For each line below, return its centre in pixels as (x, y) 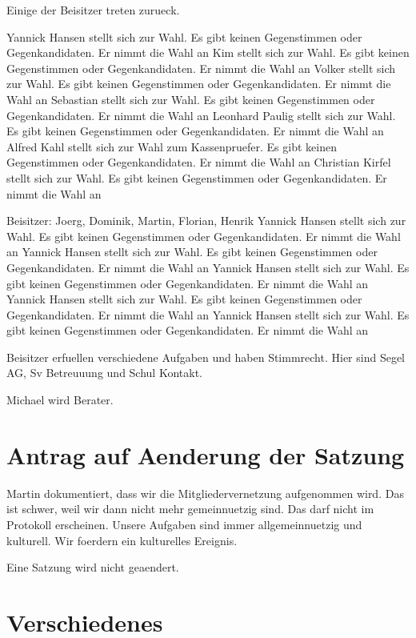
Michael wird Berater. (60, 400)
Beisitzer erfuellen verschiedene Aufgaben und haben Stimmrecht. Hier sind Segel (206, 357)
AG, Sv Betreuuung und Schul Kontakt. (104, 373)
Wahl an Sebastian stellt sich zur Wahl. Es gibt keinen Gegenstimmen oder (191, 99)
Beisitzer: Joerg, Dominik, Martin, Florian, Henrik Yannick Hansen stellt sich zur (206, 221)
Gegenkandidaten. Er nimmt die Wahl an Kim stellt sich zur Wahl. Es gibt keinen (208, 52)
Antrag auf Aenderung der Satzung (206, 454)
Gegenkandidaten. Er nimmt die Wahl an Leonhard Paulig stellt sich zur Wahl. (201, 115)
